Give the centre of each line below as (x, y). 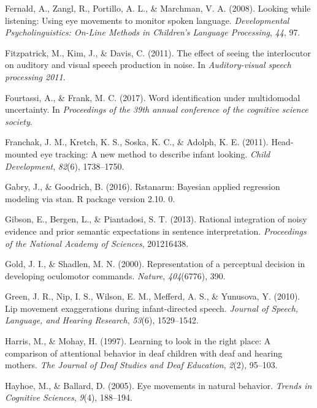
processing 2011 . (35, 76)
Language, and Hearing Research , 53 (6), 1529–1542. (102, 320)
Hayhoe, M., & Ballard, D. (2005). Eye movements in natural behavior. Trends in (158, 385)
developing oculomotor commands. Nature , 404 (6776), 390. (115, 275)
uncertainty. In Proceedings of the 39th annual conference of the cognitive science (157, 109)
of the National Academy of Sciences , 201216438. (97, 243)
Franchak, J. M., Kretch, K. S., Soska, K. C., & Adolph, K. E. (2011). (137, 142)
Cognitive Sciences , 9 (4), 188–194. (69, 397)
